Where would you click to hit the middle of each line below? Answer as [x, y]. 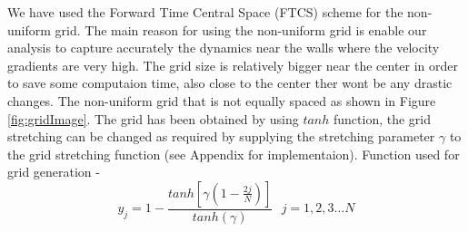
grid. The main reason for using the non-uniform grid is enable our [241, 29]
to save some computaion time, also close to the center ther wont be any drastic [230, 83]
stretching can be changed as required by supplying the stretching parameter [221, 136]
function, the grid [383, 118]
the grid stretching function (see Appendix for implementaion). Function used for [234, 154]
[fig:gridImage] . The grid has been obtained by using [153, 118]
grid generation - [54, 172]
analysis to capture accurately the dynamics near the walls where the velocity [224, 48]
